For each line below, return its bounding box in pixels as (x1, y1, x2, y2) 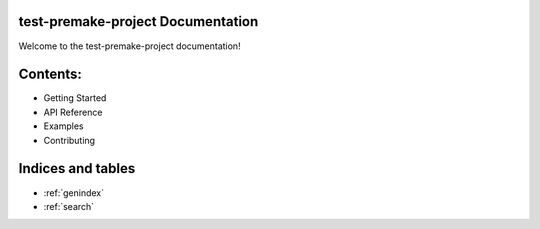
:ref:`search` (43, 200, 95, 212)
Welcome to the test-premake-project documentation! (18, 40, 241, 52)
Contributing (43, 134, 95, 146)
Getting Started (43, 92, 107, 104)
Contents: (18, 66, 82, 83)
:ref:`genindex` (43, 186, 105, 199)
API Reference (43, 106, 103, 118)
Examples (43, 120, 84, 132)
